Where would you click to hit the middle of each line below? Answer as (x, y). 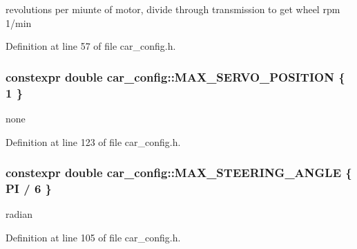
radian (19, 214)
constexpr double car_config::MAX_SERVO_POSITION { (175, 76)
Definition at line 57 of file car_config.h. (91, 46)
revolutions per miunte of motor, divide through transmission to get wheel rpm (173, 9)
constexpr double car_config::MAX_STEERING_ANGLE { (179, 173)
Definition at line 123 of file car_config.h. (93, 141)
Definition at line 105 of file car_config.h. (93, 237)
